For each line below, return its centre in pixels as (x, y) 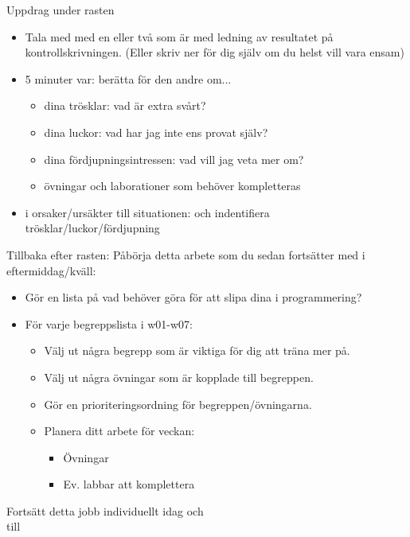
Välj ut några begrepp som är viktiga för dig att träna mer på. (197, 350)
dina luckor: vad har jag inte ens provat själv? (156, 132)
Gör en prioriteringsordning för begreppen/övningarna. (178, 404)
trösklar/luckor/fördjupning (92, 228)
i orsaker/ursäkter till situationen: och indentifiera (147, 212)
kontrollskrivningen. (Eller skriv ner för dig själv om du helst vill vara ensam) (215, 52)
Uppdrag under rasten (61, 10)
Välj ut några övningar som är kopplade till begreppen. (179, 377)
